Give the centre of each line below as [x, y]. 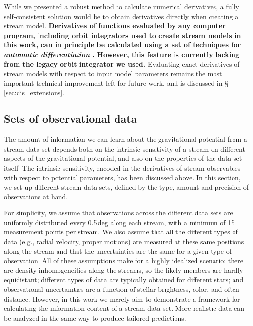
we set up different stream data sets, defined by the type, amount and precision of [126, 187]
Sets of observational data [70, 119]
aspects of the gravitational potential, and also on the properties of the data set [123, 158]
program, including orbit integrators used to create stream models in [123, 35]
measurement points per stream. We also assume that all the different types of [121, 232]
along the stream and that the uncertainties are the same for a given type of [118, 251]
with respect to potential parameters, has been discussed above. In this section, [122, 177]
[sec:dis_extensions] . [34, 92]
